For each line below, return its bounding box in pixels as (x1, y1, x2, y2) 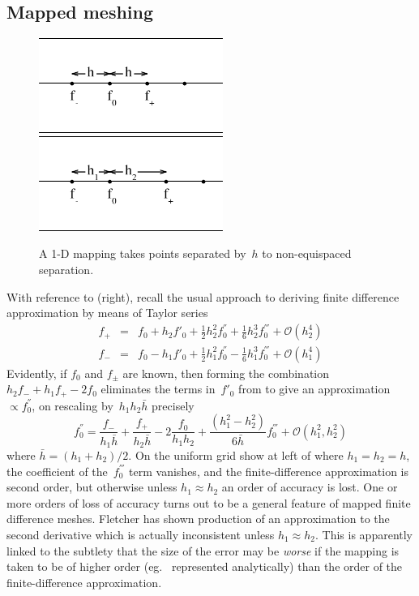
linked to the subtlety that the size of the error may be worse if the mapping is (6, 542, 400, 559)
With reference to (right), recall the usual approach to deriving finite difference (6, 288, 400, 305)
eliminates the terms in (100, 380, 216, 397)
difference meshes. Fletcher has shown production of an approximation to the (6, 510, 390, 527)
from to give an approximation (238, 380, 391, 397)
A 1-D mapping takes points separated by (39, 245, 246, 262)
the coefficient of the (6, 462, 108, 479)
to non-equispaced (262, 245, 352, 262)
